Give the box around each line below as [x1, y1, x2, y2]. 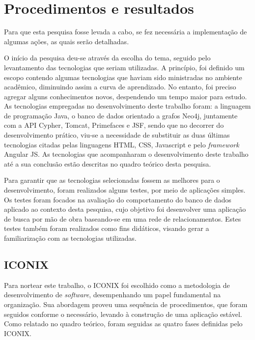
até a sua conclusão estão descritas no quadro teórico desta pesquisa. [4, 158, 211, 169]
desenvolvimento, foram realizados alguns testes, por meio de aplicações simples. [4, 185, 246, 195]
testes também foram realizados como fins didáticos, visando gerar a [4, 223, 209, 233]
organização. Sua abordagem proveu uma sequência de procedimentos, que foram [4, 299, 248, 309]
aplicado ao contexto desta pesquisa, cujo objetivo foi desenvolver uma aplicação [4, 204, 246, 214]
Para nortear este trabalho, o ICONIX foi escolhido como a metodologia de [4, 280, 230, 290]
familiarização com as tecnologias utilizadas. [4, 233, 137, 243]
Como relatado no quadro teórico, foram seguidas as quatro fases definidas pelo [4, 318, 243, 329]
